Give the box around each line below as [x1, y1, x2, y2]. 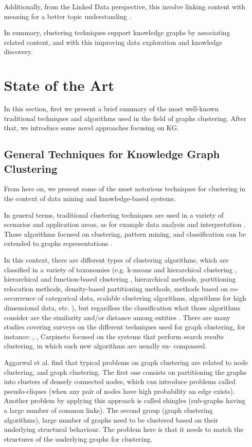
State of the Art [4, 75, 114, 95]
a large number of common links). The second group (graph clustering [4, 405, 213, 415]
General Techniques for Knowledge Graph [4, 146, 220, 162]
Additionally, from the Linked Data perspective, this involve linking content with [4, 1, 246, 11]
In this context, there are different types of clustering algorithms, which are [4, 255, 229, 265]
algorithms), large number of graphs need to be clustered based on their [4, 414, 218, 425]
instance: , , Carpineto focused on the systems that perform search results [4, 331, 224, 341]
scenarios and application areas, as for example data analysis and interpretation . [4, 219, 246, 229]
